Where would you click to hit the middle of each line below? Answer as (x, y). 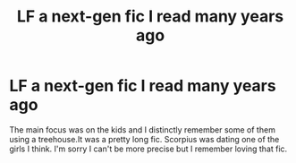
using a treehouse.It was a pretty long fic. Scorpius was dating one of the (144, 139)
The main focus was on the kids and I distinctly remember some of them (142, 129)
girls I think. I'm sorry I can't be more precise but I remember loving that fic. (148, 149)
